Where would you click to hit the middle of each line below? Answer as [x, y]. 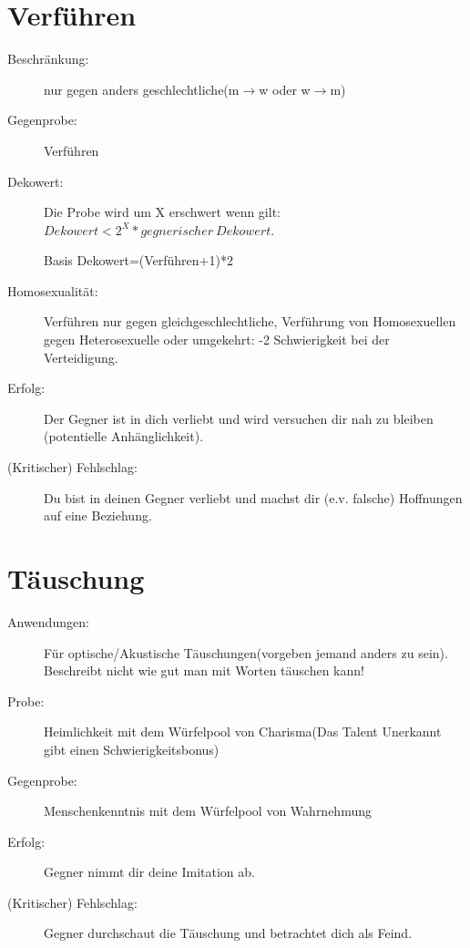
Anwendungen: [48, 621]
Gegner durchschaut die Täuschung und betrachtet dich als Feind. [228, 933]
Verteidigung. [81, 357]
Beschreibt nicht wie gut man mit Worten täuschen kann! [204, 670]
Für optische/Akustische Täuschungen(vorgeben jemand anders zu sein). [246, 652]
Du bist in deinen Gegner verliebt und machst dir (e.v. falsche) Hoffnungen [253, 497]
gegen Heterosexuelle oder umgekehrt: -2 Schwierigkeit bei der [217, 340]
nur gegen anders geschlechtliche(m [142, 89]
